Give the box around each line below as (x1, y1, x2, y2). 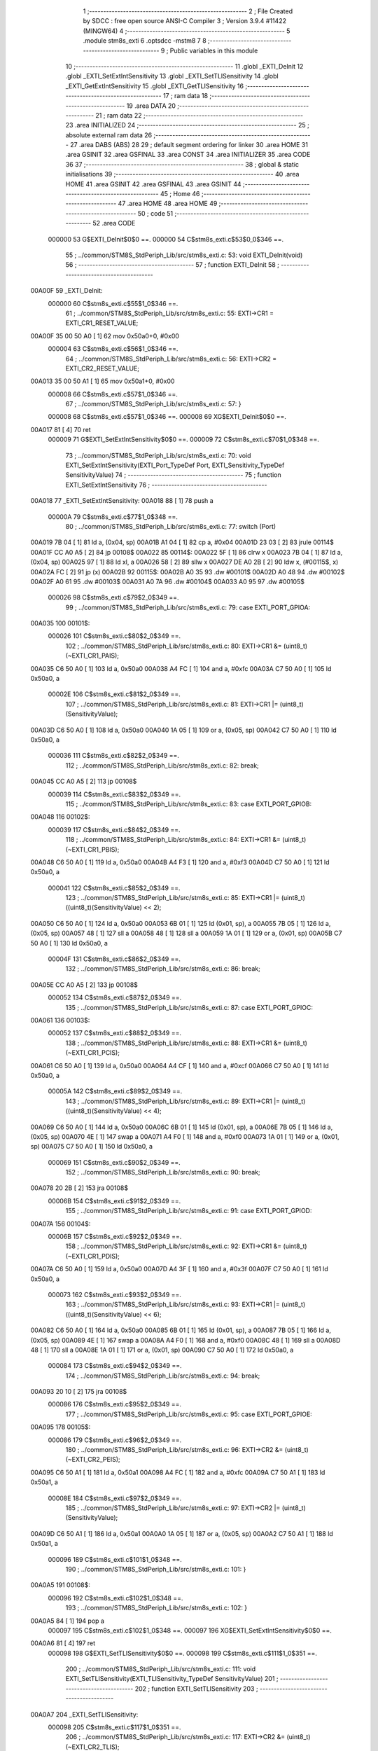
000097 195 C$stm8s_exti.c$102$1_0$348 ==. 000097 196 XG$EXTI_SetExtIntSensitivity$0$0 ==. (48, 1626, 332, 1635)
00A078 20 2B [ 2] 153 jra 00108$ (30, 1184, 129, 1192)
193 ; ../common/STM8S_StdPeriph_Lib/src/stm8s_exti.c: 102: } (65, 1604, 248, 1612)
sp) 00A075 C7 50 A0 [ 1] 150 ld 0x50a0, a (30, 1142, 153, 1151)
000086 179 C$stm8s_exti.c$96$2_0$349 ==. (48, 1436, 182, 1444)
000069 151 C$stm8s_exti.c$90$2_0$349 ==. (48, 1158, 181, 1166)
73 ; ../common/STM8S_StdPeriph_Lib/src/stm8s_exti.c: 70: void (65, 451, 251, 459)
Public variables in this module (169, 46, 258, 55)
